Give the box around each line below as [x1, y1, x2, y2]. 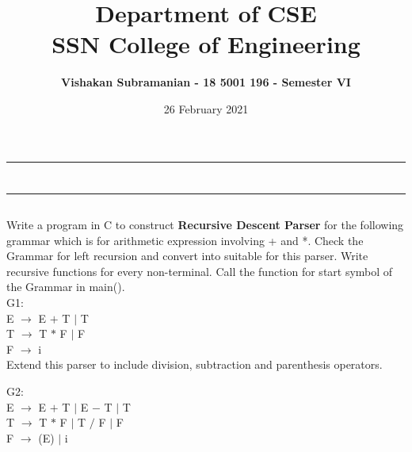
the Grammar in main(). [6, 278, 125, 295]
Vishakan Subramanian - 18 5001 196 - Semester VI [61, 74, 351, 90]
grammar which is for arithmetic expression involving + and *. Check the [6, 232, 364, 248]
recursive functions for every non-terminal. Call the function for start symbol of [6, 262, 393, 279]
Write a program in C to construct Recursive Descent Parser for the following [6, 216, 404, 233]
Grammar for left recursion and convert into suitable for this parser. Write [6, 247, 368, 264]
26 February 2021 [163, 100, 249, 117]
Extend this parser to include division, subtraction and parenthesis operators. [6, 356, 383, 373]
